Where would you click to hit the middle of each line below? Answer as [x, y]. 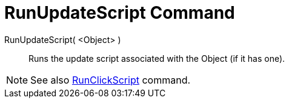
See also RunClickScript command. [111, 80]
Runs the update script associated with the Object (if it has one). [157, 58]
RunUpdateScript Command [120, 13]
